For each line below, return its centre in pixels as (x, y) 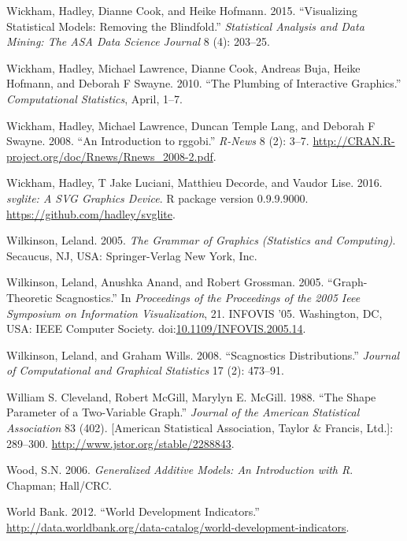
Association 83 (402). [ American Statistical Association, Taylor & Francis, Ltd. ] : (200, 428)
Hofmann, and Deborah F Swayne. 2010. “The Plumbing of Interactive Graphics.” (204, 83)
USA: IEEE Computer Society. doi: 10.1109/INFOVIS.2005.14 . (156, 328)
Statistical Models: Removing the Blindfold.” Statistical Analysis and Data (185, 26)
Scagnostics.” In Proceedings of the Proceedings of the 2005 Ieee (208, 297)
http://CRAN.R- (354, 141)
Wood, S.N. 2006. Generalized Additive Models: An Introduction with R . (180, 470)
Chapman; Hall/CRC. (59, 485)
